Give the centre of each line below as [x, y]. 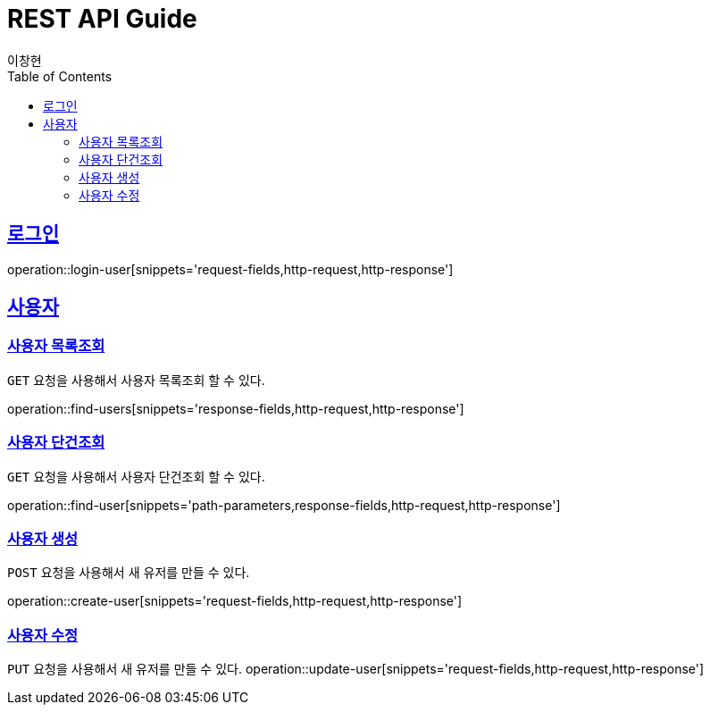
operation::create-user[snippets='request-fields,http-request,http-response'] [235, 601]
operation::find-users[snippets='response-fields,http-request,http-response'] [236, 408]
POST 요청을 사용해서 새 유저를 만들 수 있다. [129, 573]
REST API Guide [102, 19]
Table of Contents [60, 76]
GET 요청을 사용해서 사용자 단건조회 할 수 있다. [136, 476]
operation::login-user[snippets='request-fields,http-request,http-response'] [230, 269]
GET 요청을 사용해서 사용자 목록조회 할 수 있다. [136, 380]
